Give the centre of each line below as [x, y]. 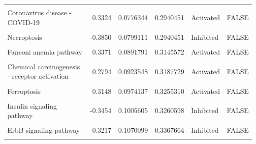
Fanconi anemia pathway [45, 51]
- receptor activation [38, 76]
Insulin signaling [32, 105]
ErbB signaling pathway [44, 130]
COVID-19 [24, 22]
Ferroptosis [24, 91]
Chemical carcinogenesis [44, 66]
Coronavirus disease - [40, 12]
